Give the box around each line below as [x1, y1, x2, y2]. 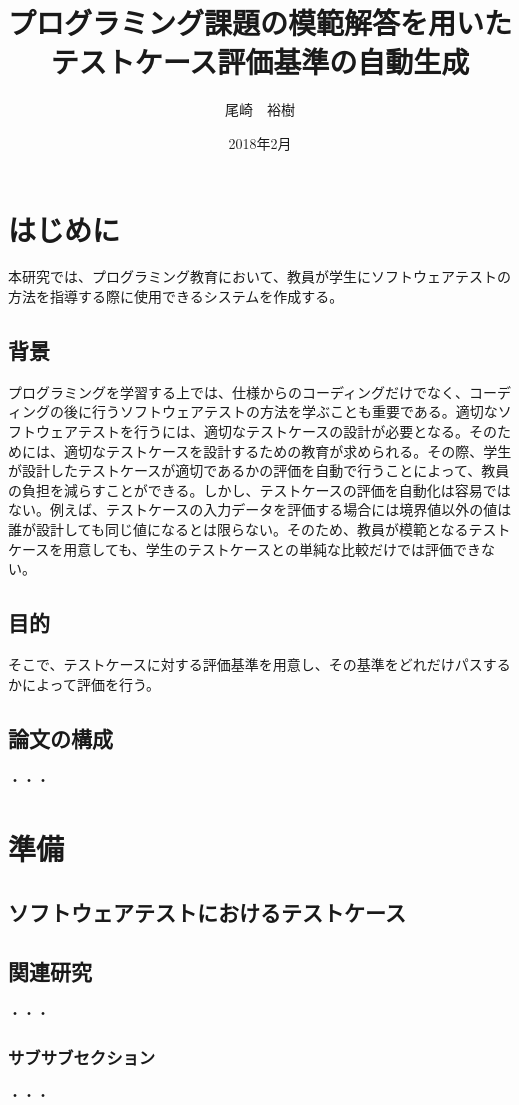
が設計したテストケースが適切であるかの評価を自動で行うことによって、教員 [8, 460, 510, 481]
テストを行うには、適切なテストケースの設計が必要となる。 [77, 421, 469, 442]
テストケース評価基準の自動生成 [50, 41, 470, 82]
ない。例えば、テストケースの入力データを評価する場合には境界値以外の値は [8, 499, 512, 520]
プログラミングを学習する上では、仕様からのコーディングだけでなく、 [8, 381, 470, 402]
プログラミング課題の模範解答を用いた [8, 2, 513, 43]
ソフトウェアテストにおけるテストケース [8, 896, 406, 927]
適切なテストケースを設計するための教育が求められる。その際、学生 [63, 440, 512, 461]
